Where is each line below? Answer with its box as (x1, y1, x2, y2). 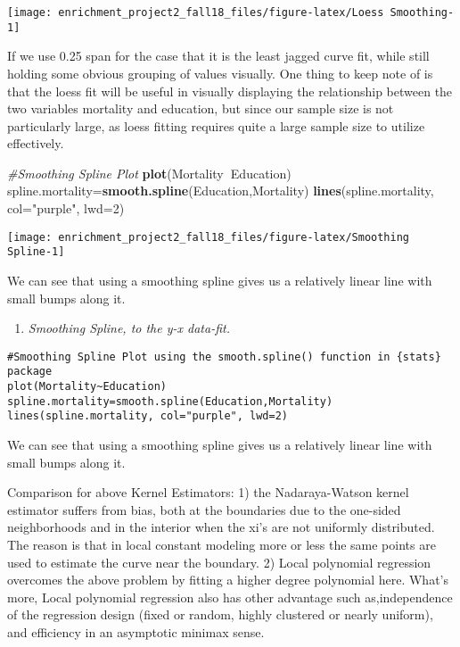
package (7, 365, 53, 378)
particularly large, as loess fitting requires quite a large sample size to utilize (7, 116, 425, 135)
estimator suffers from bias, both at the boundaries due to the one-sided (7, 500, 401, 518)
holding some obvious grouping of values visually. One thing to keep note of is (7, 63, 433, 82)
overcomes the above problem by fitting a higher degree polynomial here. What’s (7, 570, 449, 589)
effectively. (7, 134, 64, 153)
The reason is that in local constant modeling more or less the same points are (7, 535, 436, 553)
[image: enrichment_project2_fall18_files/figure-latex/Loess (7, 6, 384, 19)
